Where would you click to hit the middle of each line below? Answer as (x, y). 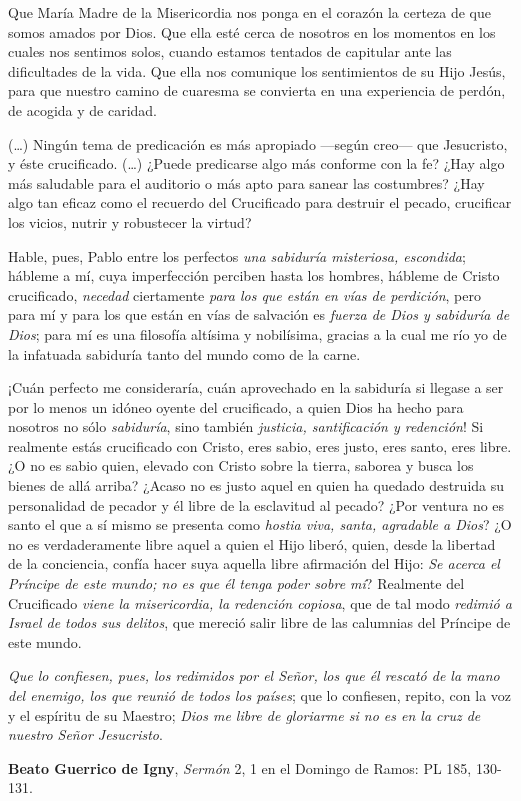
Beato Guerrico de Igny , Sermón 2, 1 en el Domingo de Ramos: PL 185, (240, 767)
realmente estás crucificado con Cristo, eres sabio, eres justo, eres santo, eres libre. (260, 445)
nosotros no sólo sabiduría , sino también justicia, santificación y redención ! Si (246, 426)
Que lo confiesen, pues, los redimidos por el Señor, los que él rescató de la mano (254, 675)
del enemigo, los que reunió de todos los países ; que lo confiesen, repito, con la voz (260, 695)
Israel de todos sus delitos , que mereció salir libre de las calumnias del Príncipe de (259, 622)
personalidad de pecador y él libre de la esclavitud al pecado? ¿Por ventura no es (256, 504)
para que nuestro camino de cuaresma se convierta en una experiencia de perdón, (257, 90)
